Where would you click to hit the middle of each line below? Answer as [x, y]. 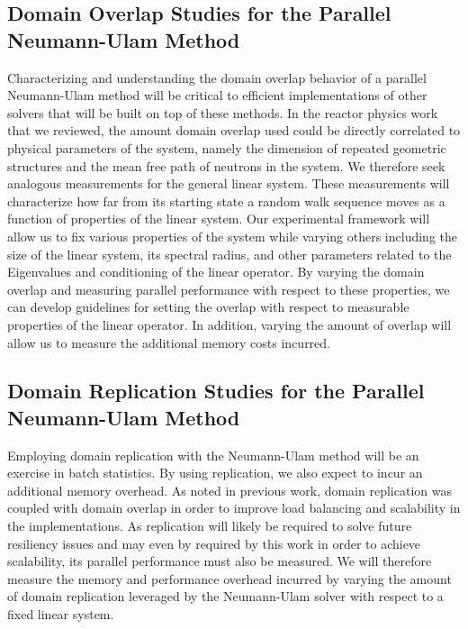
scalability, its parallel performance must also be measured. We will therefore [220, 561]
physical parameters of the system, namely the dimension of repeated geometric [227, 147]
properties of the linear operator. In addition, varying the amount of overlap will [229, 324]
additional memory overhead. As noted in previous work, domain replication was [229, 490]
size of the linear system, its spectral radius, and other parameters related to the [229, 254]
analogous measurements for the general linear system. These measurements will [229, 183]
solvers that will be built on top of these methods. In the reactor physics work [223, 112]
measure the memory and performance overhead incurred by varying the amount [229, 578]
